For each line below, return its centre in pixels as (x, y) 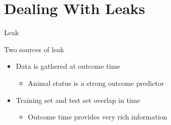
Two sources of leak (34, 49)
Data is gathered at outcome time (68, 66)
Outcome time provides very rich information (98, 117)
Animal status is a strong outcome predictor (96, 83)
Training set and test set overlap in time (78, 100)
